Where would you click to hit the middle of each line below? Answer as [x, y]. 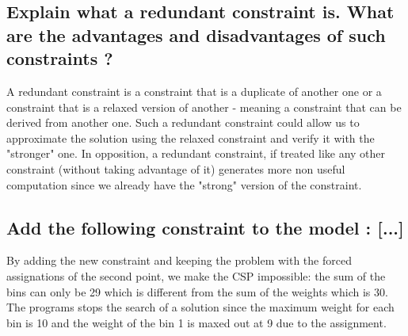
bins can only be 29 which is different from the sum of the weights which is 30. [197, 291]
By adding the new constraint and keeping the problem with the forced [179, 260]
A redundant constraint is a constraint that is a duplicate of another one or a [194, 91]
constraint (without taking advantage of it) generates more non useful [176, 168]
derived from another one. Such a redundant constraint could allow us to [183, 122]
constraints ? [60, 58]
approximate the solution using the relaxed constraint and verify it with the [191, 137]
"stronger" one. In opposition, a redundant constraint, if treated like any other [196, 153]
